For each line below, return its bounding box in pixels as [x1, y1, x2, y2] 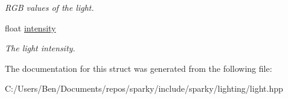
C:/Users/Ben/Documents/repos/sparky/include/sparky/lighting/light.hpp [5, 82, 283, 95]
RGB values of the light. [5, 1, 94, 13]
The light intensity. [5, 42, 75, 54]
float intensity [5, 21, 56, 34]
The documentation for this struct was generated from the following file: [5, 62, 272, 74]
